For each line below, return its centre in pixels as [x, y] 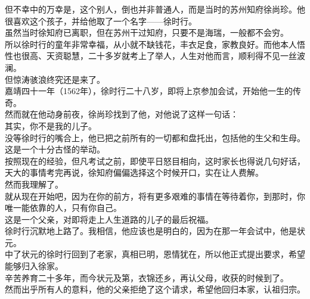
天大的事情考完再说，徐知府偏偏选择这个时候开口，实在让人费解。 [134, 172]
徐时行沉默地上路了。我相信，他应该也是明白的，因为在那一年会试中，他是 [151, 231]
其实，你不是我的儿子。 [51, 125]
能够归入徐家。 [34, 266]
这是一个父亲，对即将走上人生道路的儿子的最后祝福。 [109, 219]
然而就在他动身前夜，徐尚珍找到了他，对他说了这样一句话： [122, 114]
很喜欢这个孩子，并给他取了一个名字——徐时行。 [101, 21]
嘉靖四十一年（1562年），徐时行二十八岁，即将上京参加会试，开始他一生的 [149, 91]
